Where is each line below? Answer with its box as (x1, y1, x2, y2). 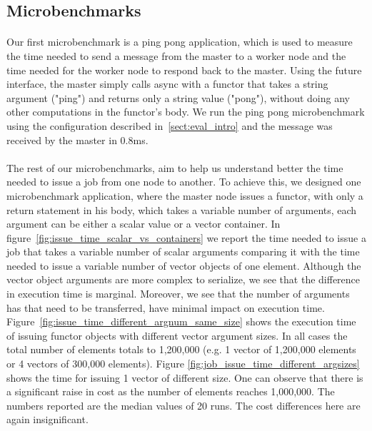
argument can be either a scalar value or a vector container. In (6, 216, 281, 231)
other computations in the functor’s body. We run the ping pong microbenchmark (6, 104, 365, 119)
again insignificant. (6, 412, 89, 427)
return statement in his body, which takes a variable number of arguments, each (6, 202, 357, 217)
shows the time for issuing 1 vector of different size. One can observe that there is (6, 370, 363, 385)
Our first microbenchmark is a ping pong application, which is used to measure (6, 34, 353, 49)
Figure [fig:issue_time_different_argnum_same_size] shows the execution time (6, 314, 356, 329)
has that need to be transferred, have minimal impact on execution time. (6, 300, 325, 315)
